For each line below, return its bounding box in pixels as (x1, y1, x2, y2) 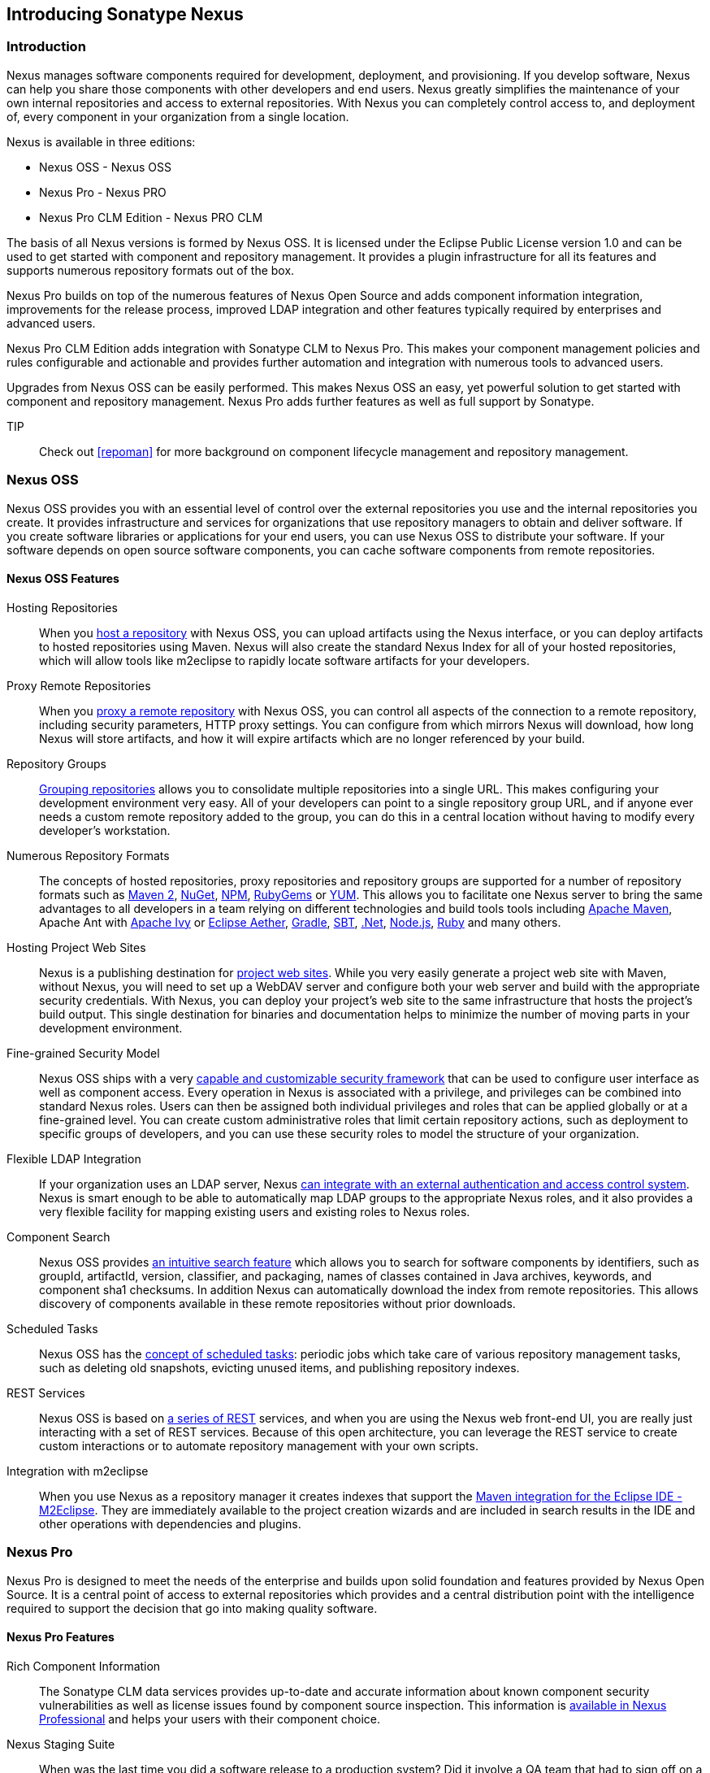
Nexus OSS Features (6, 571, 119, 586)
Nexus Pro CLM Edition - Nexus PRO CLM (39, 210, 263, 224)
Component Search (6, 1229, 110, 1244)
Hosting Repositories (6, 600, 118, 615)
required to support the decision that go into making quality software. (6, 1601, 378, 1615)
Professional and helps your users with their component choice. (39, 1711, 380, 1726)
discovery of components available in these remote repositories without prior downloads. (39, 1296, 516, 1310)
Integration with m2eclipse (6, 1463, 149, 1478)
